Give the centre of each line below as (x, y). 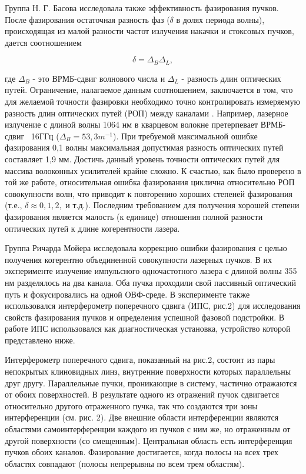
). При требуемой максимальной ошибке (185, 136)
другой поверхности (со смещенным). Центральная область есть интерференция (149, 440)
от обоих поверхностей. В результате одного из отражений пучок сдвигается (142, 394)
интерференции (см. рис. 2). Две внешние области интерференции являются (142, 417)
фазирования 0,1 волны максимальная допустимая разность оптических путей (144, 147)
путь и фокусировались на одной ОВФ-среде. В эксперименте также (127, 294)
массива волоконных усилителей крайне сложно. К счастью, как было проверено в (153, 170)
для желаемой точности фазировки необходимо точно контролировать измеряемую (152, 101)
